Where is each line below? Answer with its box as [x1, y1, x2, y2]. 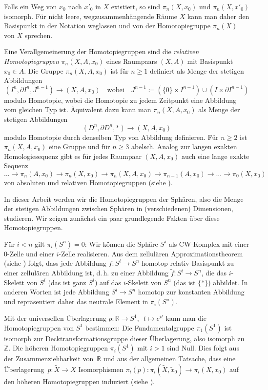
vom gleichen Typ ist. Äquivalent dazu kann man [4, 104, 151, 115]
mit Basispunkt [187, 56, 233, 66]
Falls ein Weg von [4, 1, 57, 11]
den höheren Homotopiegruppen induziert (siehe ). [4, 376, 155, 386]
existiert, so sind [111, 1, 161, 11]
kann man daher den [187, 11, 249, 21]
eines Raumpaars [106, 56, 157, 66]
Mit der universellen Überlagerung [4, 313, 106, 323]
